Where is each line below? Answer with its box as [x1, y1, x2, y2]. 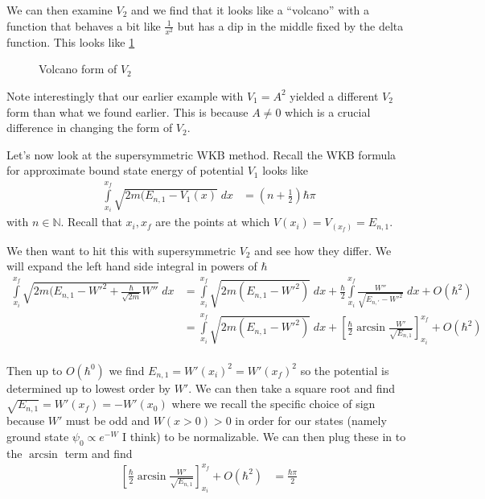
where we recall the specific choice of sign [171, 395, 376, 412]
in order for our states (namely [235, 412, 387, 429]
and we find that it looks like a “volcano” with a [131, 2, 370, 18]
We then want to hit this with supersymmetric [6, 241, 236, 258]
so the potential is [300, 361, 389, 378]
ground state [6, 427, 69, 444]
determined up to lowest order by [6, 379, 171, 396]
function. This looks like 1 [6, 33, 135, 50]
